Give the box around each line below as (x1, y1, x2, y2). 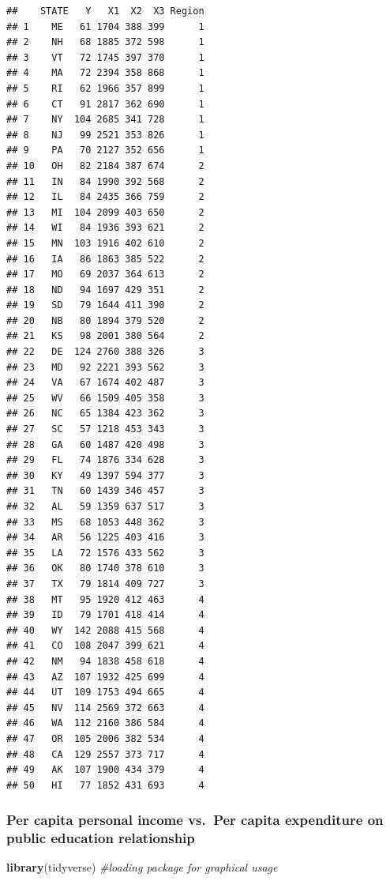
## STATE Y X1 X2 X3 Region (6, 6, 204, 17)
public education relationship (6, 828, 195, 848)
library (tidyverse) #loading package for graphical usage (6, 859, 278, 875)
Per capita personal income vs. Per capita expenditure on (6, 810, 384, 830)
